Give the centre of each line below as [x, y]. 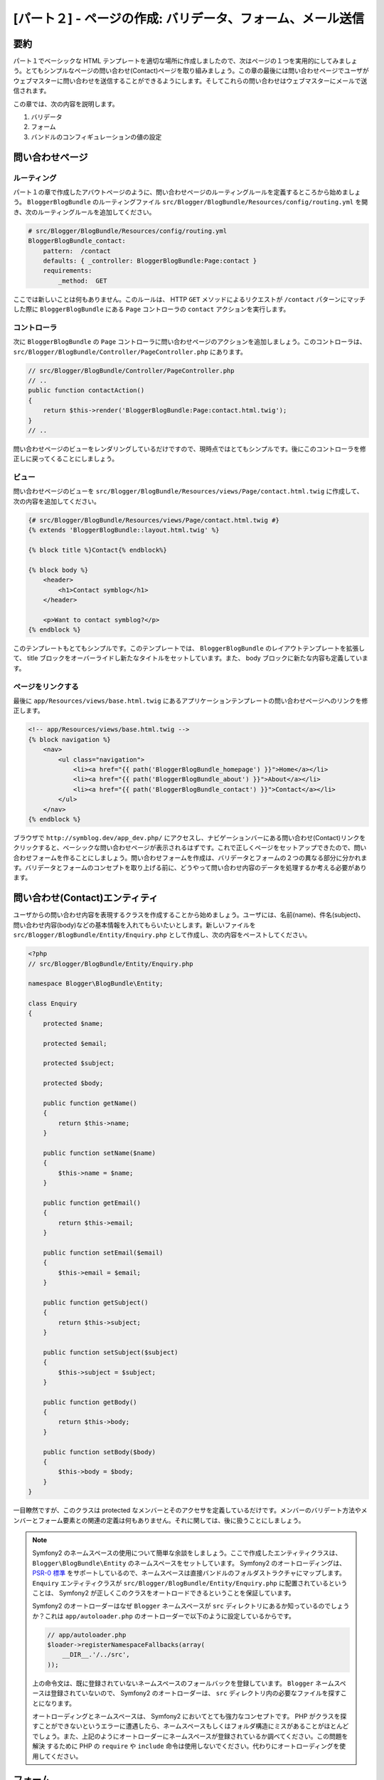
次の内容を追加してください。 [57, 501]
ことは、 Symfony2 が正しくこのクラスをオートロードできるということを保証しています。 [164, 1593]
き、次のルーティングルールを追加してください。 [84, 212]
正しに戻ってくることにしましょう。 [66, 459]
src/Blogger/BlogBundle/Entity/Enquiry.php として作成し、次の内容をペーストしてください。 [162, 935]
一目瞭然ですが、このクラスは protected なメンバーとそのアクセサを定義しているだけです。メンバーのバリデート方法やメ [190, 1510]
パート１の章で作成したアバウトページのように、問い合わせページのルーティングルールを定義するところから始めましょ [187, 192]
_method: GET [82, 281]
